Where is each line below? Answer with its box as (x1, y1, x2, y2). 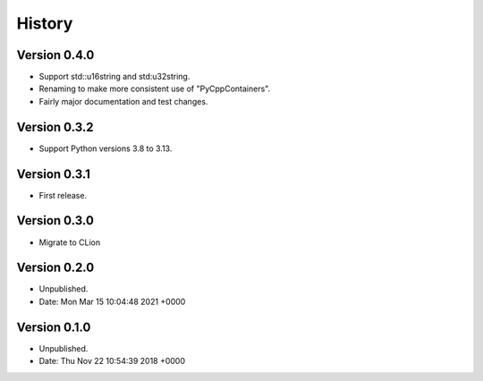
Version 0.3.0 (16, 213, 94, 228)
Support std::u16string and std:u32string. (38, 72, 191, 82)
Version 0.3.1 (16, 166, 91, 182)
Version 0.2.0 (16, 260, 95, 275)
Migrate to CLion (38, 237, 101, 248)
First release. (38, 190, 88, 200)
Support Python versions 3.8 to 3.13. (38, 143, 173, 154)
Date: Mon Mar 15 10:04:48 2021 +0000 (38, 296, 186, 307)
